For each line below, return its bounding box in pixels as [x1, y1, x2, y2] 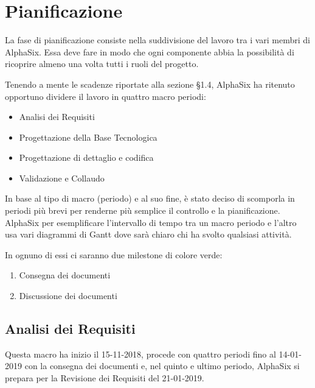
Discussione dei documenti [19, 289, 117, 302]
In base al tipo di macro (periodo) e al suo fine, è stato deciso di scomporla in [5, 192, 295, 205]
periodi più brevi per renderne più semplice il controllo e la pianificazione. [5, 204, 280, 217]
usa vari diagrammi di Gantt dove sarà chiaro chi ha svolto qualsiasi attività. [5, 228, 292, 241]
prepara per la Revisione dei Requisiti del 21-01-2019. [5, 372, 204, 384]
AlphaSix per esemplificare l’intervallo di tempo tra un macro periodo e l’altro [5, 216, 297, 228]
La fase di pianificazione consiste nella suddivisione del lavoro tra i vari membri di [5, 34, 311, 46]
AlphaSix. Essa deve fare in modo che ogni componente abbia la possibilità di [5, 45, 294, 58]
